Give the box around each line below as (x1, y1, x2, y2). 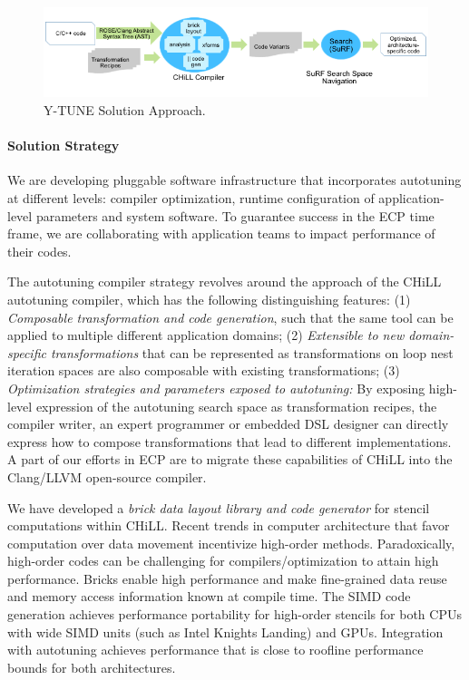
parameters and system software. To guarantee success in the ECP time (35, 206, 435, 225)
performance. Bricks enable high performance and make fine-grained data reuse (7, 568, 447, 588)
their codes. (7, 241, 72, 260)
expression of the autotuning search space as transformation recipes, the (35, 396, 437, 415)
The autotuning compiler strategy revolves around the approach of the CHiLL (7, 272, 442, 291)
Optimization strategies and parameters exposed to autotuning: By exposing (7, 378, 425, 397)
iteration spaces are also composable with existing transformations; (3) (7, 361, 400, 380)
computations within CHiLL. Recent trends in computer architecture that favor (7, 516, 450, 535)
